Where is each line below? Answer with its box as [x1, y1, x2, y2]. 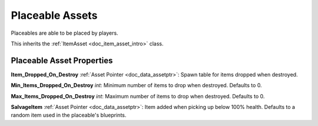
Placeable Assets [11, 9, 98, 22]
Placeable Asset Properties [11, 55, 113, 65]
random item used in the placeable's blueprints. [11, 112, 127, 119]
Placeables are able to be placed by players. [11, 29, 118, 37]
